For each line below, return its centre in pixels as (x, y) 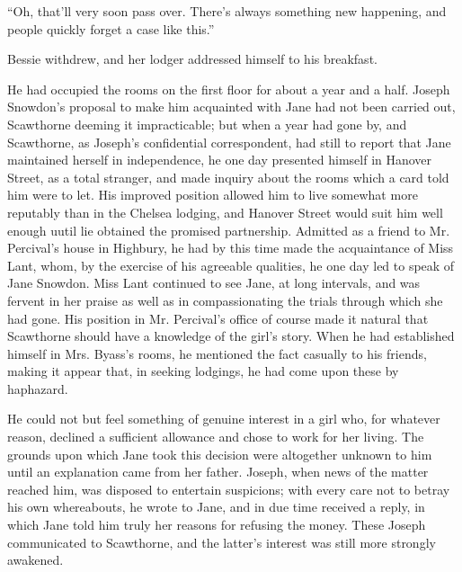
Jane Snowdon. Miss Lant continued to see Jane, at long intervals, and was (214, 283)
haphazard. (38, 388)
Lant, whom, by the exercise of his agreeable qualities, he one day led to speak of (231, 265)
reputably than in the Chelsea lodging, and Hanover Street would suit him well (225, 212)
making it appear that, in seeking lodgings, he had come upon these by (203, 371)
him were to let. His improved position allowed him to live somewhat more (213, 195)
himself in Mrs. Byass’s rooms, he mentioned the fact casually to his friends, (217, 353)
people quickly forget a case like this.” (111, 28)
